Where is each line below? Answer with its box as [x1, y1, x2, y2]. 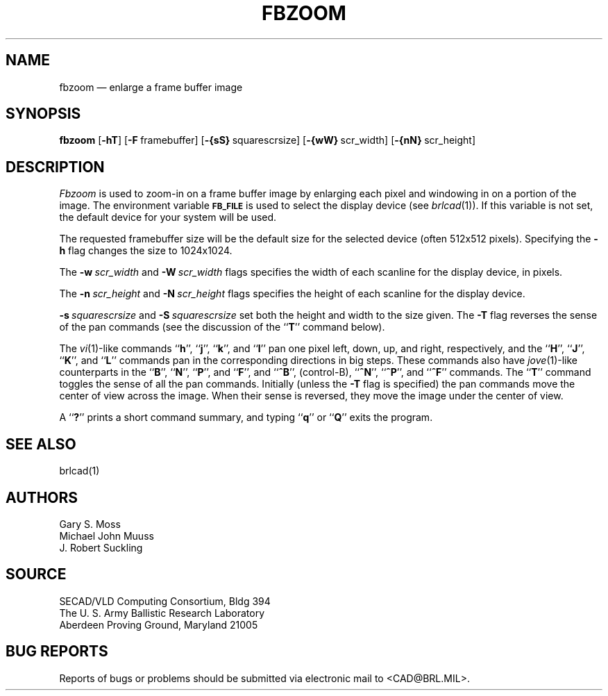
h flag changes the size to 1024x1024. [59, 245, 233, 257]
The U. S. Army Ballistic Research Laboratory [59, 606, 265, 619]
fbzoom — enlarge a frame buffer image [59, 81, 243, 93]
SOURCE [6, 565, 67, 583]
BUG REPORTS [6, 643, 108, 661]
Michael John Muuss [59, 529, 154, 542]
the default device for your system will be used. [59, 211, 277, 224]
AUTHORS [6, 488, 78, 506]
